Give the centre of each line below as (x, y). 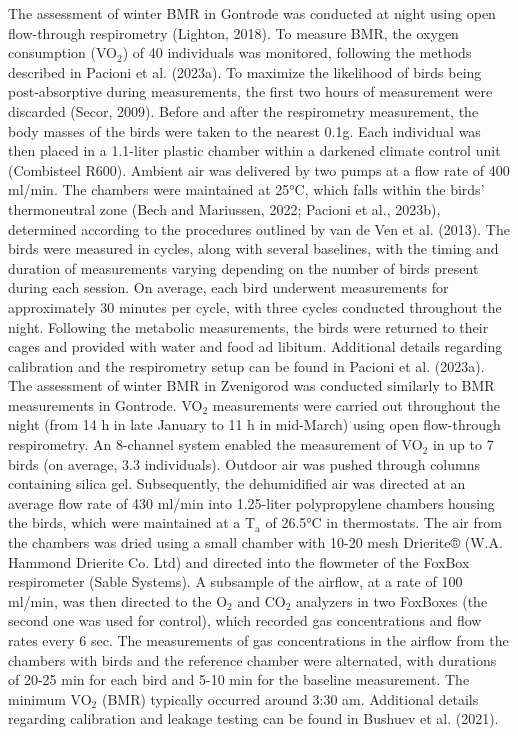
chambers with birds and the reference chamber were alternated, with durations (252, 659)
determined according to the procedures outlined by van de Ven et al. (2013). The (259, 228)
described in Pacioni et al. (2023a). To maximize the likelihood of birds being (245, 71)
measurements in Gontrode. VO (105, 404)
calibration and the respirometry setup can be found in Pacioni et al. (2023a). (246, 365)
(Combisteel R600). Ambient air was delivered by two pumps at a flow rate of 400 (259, 169)
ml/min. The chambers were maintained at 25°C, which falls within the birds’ (246, 189)
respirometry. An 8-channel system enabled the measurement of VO (215, 444)
